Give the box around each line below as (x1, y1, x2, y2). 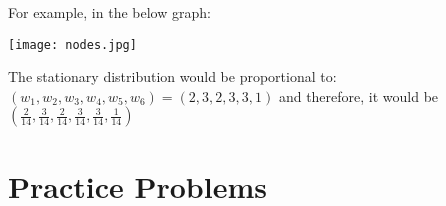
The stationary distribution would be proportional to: (8, 66, 337, 87)
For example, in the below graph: (8, 2, 211, 22)
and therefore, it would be (278, 85, 439, 106)
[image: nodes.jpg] (8, 37, 137, 52)
